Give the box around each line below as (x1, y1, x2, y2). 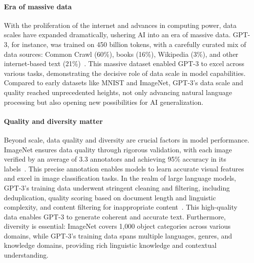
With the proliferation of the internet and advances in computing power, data (4, 20, 237, 30)
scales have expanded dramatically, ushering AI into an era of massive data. (4, 29, 231, 40)
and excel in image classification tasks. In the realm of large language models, (4, 173, 236, 183)
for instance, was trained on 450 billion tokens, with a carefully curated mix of (11, 39, 246, 49)
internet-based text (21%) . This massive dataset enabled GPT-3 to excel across (4, 58, 245, 69)
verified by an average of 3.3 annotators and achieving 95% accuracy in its (4, 154, 226, 164)
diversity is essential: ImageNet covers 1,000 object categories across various (4, 221, 231, 231)
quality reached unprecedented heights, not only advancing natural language (4, 87, 232, 97)
